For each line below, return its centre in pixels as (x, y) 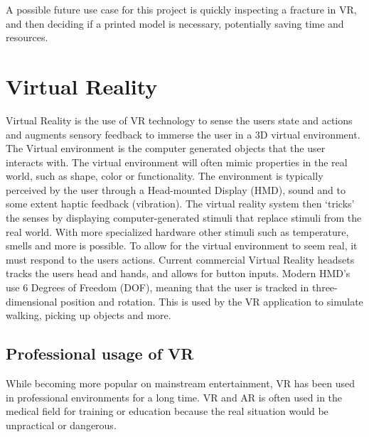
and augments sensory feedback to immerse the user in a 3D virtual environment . (183, 134)
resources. (27, 37)
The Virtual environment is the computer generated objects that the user (166, 148)
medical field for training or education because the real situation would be (167, 411)
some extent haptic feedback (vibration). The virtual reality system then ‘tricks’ (180, 204)
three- (325, 287)
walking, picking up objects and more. (89, 315)
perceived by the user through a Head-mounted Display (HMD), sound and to (176, 189)
